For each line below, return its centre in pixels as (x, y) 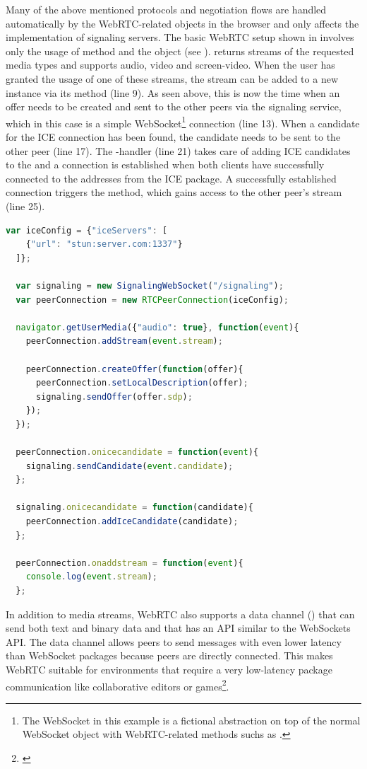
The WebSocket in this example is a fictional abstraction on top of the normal (191, 720)
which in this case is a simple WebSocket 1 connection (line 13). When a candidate (183, 122)
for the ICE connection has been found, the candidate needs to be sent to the (173, 137)
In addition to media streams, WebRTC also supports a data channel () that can (180, 614)
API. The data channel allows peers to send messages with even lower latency (174, 641)
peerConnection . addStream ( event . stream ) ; (124, 341)
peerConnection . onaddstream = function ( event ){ (130, 563)
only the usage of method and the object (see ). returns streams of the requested (180, 51)
